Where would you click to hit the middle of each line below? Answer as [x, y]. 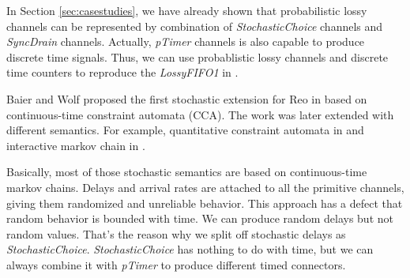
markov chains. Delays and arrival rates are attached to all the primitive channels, [205, 187]
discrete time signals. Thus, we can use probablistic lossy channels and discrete [197, 56]
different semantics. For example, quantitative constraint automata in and [185, 130]
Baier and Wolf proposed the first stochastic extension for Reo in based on [187, 98]
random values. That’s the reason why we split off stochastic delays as [176, 233]
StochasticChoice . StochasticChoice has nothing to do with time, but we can [190, 249]
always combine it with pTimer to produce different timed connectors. [176, 264]
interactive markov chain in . [76, 145]
